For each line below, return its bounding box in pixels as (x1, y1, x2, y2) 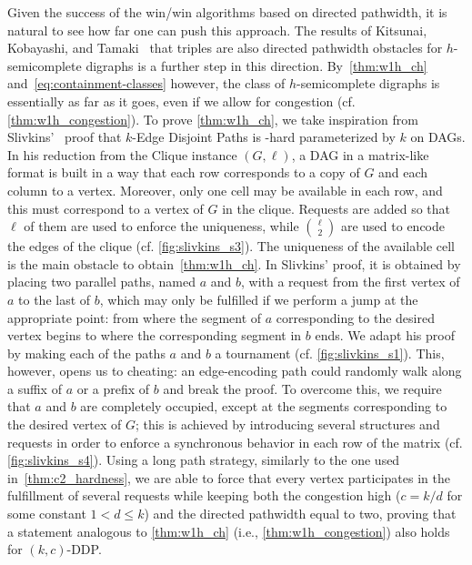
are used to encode (340, 217, 445, 236)
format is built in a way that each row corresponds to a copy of (7, 163, 360, 182)
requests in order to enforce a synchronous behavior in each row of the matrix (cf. (7, 432, 463, 451)
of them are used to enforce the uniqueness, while (24, 217, 299, 236)
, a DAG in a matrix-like (291, 145, 429, 164)
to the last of (18, 289, 91, 308)
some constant (7, 504, 86, 523)
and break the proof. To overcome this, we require (163, 378, 442, 398)
